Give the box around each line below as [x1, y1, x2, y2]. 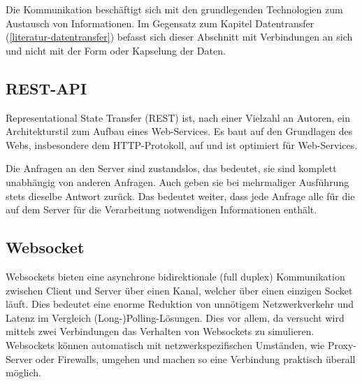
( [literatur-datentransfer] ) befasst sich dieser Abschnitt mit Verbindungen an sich [6, 29, 353, 44]
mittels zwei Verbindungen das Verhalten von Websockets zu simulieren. [6, 324, 314, 339]
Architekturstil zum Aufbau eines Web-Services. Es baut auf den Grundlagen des [6, 124, 353, 138]
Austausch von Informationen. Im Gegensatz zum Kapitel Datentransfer [6, 15, 314, 30]
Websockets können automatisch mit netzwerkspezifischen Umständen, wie [6, 337, 325, 352]
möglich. [6, 365, 41, 380]
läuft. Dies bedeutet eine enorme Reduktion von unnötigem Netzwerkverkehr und [6, 297, 354, 311]
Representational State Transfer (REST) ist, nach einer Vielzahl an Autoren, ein [6, 110, 350, 125]
